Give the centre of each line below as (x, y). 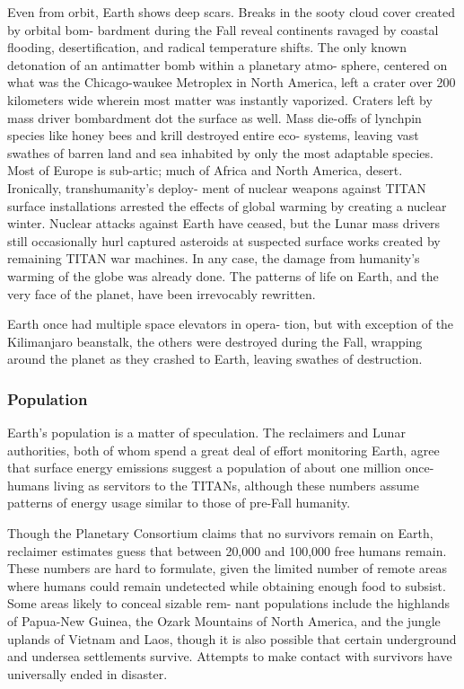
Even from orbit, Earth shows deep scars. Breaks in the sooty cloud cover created (232, 12)
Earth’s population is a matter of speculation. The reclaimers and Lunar (206, 433)
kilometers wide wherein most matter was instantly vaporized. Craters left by (220, 99)
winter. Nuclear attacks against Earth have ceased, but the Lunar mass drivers (224, 223)
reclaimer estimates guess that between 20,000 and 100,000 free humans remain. (227, 550)
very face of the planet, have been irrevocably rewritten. (162, 293)
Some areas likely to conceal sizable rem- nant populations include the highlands (229, 603)
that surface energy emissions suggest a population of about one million (204, 468)
